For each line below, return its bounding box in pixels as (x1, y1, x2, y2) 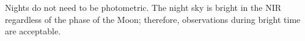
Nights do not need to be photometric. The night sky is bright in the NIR (5, 1, 282, 13)
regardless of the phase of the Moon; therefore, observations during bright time (5, 13, 301, 25)
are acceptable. (5, 25, 61, 37)
